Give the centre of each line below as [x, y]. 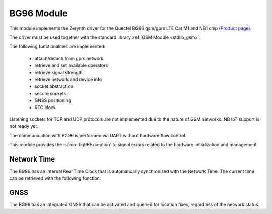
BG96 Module [39, 13]
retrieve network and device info [68, 79]
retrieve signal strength [58, 72]
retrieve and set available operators [71, 65]
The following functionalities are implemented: [57, 47]
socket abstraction [54, 86]
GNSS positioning [53, 100]
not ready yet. [24, 126]
